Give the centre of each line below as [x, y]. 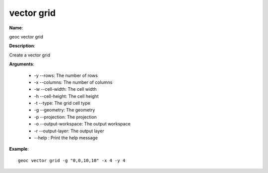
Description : [22, 46]
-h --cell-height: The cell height [66, 96]
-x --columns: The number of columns [73, 82]
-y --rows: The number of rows [66, 75]
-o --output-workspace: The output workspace [82, 124]
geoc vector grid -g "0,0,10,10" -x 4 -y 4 [72, 160]
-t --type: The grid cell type [62, 103]
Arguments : [22, 64]
